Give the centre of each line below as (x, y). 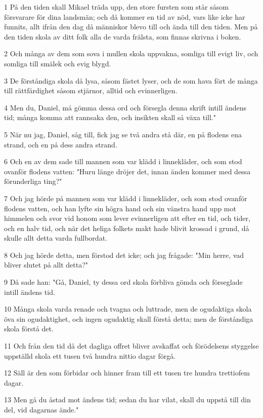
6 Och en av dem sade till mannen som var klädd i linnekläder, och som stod (123, 161)
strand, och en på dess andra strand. (61, 144)
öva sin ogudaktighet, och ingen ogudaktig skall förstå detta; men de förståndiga (129, 318)
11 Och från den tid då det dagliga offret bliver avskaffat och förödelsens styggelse (131, 346)
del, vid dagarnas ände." (41, 409)
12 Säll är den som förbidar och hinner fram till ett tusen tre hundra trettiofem (127, 373)
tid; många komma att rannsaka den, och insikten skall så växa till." (110, 117)
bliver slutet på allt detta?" (46, 265)
